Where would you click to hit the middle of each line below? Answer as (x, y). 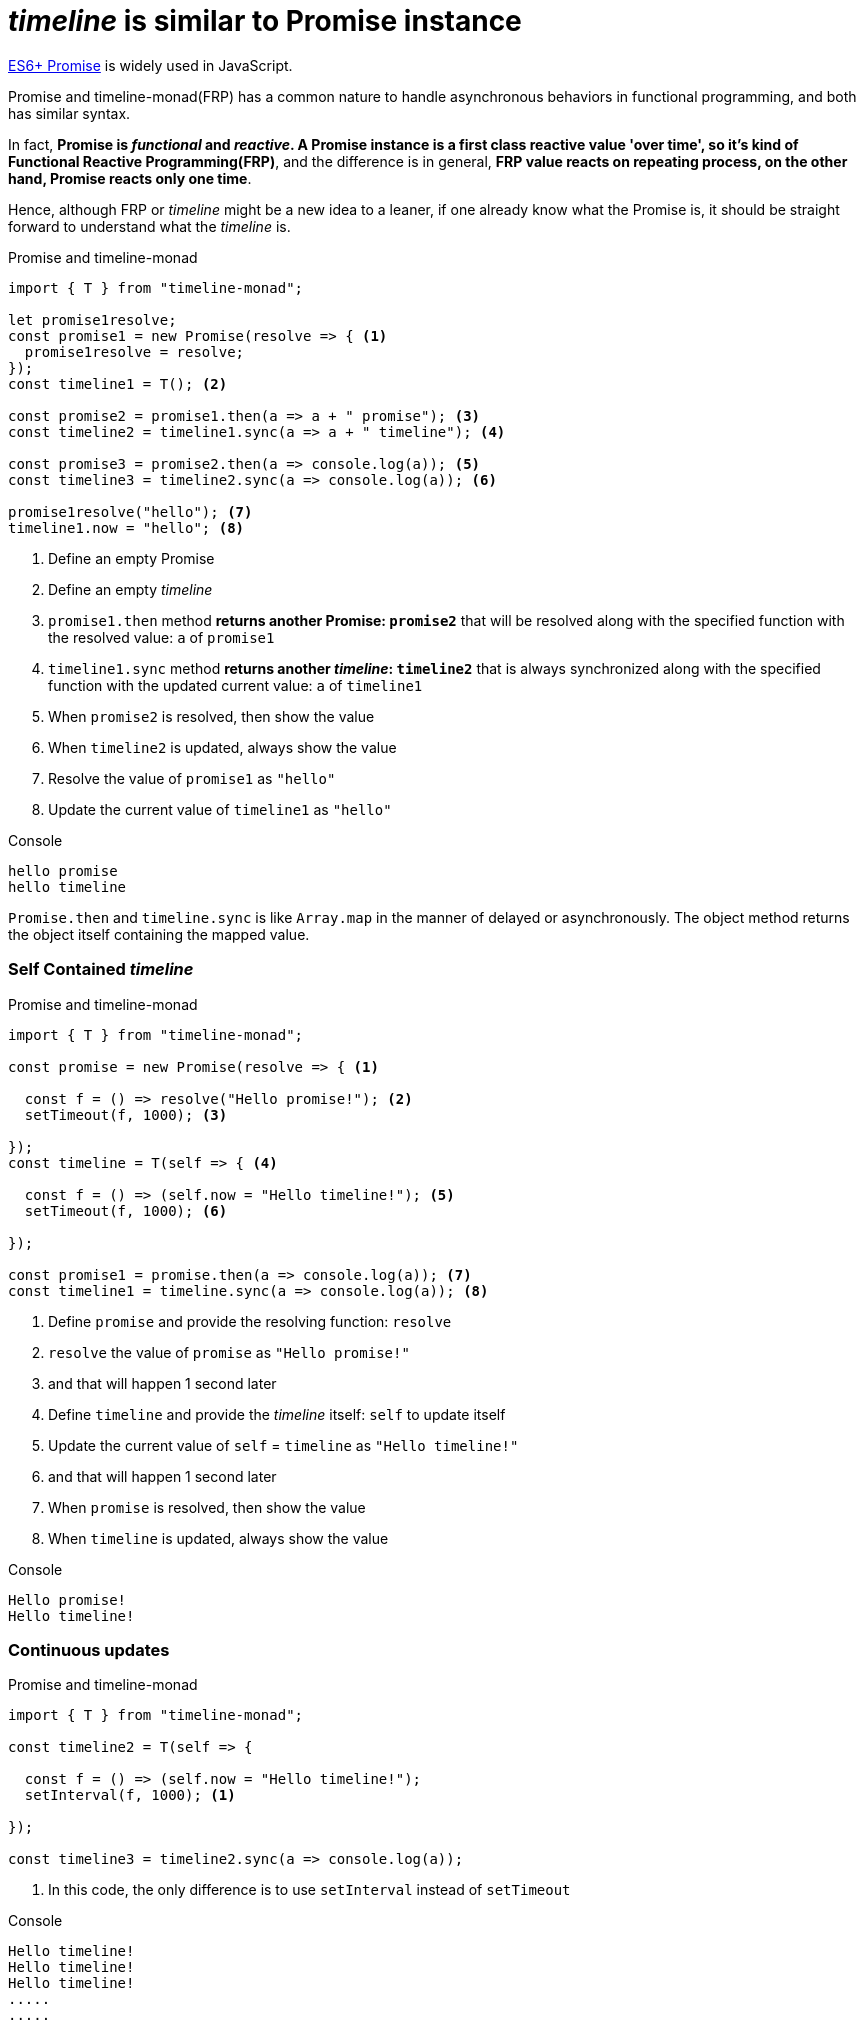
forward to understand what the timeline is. (149, 226)
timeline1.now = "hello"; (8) (126, 527)
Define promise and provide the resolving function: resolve (250, 1321)
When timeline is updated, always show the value (218, 1538)
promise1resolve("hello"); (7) (130, 511)
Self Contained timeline (101, 969)
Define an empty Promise (131, 558)
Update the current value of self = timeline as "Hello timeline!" (283, 1445)
